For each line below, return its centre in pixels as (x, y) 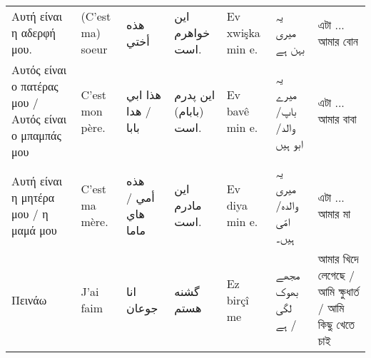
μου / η (30, 213)
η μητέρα (33, 197)
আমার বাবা (337, 119)
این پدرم (195, 94)
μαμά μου (34, 230)
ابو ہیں (289, 143)
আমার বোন (338, 41)
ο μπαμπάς (36, 135)
